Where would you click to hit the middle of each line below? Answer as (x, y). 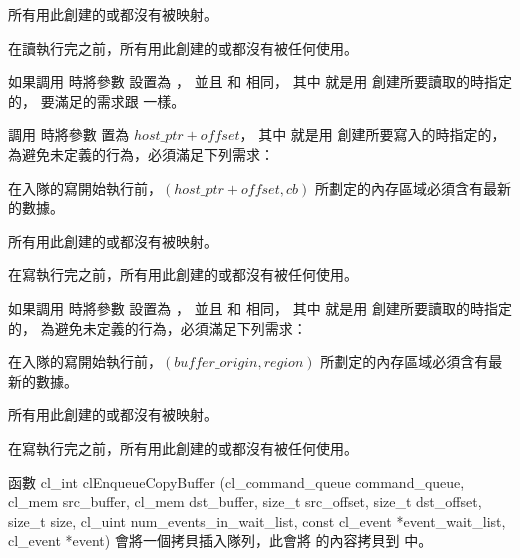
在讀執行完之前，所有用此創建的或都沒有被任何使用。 (183, 47)
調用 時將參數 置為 (69, 134)
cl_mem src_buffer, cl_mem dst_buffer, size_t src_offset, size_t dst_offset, (245, 501)
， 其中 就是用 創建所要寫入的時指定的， (372, 134)
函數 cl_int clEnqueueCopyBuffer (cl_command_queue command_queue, (236, 481)
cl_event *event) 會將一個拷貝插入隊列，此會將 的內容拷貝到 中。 (220, 540)
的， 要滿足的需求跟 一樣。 (97, 100)
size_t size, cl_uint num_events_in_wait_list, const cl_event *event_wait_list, (257, 520)
